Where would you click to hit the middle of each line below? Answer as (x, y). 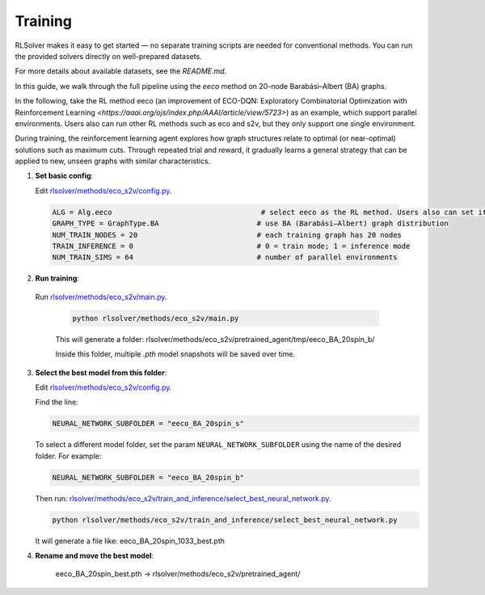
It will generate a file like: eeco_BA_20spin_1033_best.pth (130, 541)
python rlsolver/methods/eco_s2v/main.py (156, 318)
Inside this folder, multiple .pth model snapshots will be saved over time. (175, 354)
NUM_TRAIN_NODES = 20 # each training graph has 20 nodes (227, 235)
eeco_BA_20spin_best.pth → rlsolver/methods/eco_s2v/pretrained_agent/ (178, 574)
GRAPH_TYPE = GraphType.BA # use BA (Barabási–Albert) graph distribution (250, 224)
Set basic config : (64, 176)
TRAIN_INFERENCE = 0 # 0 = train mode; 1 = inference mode (231, 246)
